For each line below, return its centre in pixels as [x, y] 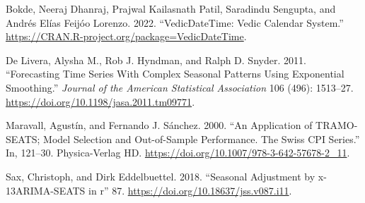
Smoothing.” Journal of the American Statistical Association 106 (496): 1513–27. [180, 87]
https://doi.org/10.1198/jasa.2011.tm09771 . [100, 101]
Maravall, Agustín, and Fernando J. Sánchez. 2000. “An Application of [159, 125]
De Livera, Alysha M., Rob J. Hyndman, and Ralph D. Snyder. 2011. [156, 60]
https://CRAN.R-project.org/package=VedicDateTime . [126, 36]
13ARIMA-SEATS [46, 190]
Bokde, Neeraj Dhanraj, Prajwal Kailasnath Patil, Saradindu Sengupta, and [171, 8]
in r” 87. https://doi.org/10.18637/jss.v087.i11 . [190, 190]
